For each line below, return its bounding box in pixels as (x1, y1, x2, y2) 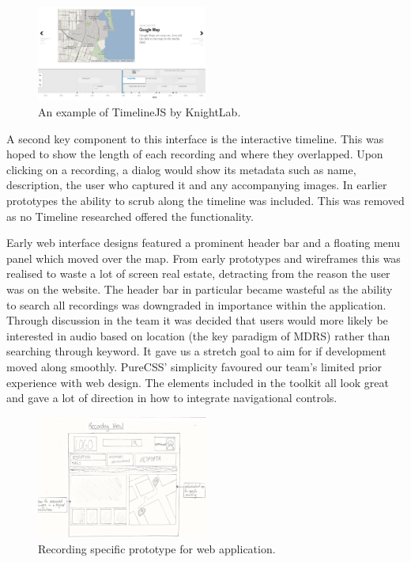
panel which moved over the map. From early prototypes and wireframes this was (6, 249, 401, 266)
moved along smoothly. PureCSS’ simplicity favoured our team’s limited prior (6, 358, 383, 374)
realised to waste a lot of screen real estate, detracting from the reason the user (6, 265, 390, 282)
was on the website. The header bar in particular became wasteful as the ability (6, 280, 393, 297)
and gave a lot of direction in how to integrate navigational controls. (6, 389, 337, 406)
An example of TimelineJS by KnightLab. (38, 104, 241, 120)
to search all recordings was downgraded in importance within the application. (6, 296, 386, 313)
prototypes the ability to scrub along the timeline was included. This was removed (6, 192, 405, 209)
